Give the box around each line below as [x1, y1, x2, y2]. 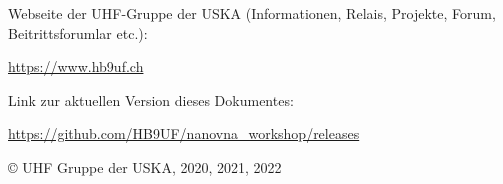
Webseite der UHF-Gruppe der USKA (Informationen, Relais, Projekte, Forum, [8, 3, 496, 23]
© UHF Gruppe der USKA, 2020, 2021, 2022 [8, 156, 282, 177]
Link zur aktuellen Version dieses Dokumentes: [8, 89, 294, 110]
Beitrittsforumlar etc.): [8, 22, 148, 43]
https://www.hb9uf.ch [8, 56, 144, 77]
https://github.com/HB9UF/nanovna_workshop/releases [8, 123, 360, 144]
